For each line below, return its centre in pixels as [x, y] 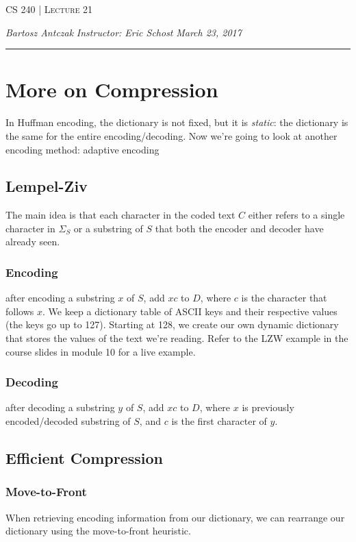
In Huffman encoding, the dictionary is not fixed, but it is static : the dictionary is [177, 122]
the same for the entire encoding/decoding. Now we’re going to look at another [171, 135]
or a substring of [108, 228]
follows [20, 311]
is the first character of [219, 421]
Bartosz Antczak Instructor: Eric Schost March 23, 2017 [124, 32]
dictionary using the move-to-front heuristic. [98, 531]
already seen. [33, 242]
